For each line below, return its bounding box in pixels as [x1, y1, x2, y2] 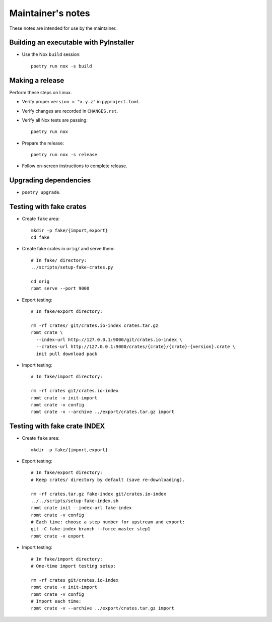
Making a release [9, 76, 64, 85]
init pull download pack [36, 351, 98, 357]
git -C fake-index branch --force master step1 [31, 526, 151, 532]
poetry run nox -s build [31, 63, 92, 69]
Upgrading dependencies [9, 176, 91, 185]
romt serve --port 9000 [31, 286, 90, 292]
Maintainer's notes [9, 8, 90, 19]
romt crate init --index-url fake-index [31, 505, 132, 511]
